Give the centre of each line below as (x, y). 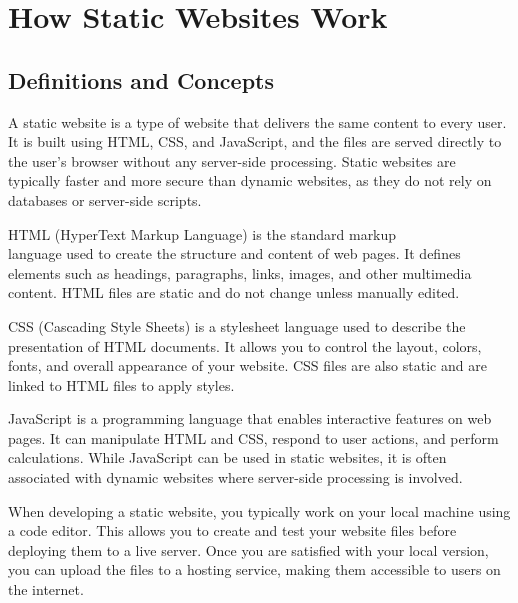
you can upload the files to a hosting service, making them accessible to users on (254, 569)
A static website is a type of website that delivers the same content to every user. (257, 121)
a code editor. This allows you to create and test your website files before (232, 530)
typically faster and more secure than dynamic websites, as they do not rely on (250, 180)
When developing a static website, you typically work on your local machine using (259, 510)
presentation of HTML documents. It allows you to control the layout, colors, (245, 345)
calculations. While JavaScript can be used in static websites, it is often (227, 457)
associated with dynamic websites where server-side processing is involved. (235, 477)
